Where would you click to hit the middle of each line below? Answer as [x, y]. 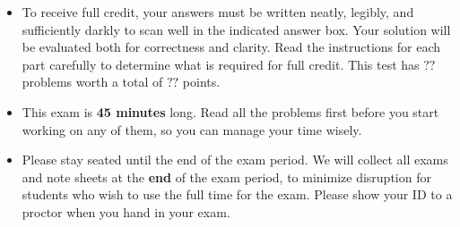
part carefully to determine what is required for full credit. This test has [221, 64]
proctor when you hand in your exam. [126, 211]
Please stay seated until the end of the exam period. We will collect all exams [235, 160]
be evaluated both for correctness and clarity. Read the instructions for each [231, 47]
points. [201, 82]
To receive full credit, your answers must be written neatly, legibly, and [218, 12]
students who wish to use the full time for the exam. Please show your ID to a [237, 194]
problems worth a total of [92, 82]
